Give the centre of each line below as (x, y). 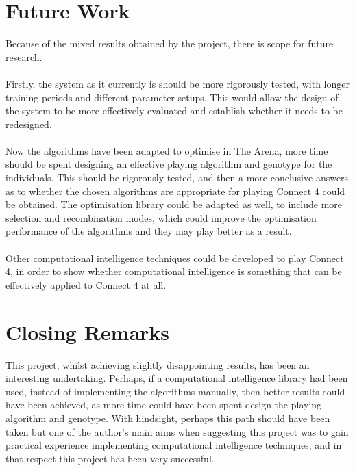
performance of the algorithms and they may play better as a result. (149, 231)
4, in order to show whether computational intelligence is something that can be (174, 271)
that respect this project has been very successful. (110, 458)
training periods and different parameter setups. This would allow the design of (172, 97)
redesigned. (29, 123)
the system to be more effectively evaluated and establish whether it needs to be (174, 110)
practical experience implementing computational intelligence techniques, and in (174, 445)
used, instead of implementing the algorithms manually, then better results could (175, 391)
